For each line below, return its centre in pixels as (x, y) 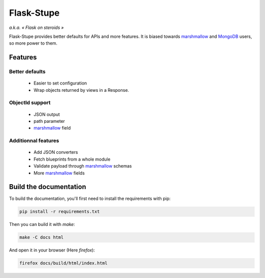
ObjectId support (30, 103)
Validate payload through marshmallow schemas (83, 166)
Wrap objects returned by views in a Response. (81, 90)
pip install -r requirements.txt (60, 212)
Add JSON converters (56, 152)
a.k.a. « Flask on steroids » (36, 28)
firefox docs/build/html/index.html (64, 263)
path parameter (49, 121)
